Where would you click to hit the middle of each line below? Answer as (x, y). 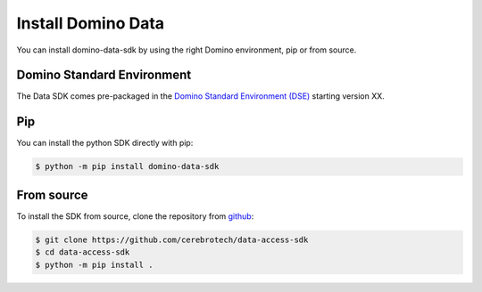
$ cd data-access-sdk (83, 252)
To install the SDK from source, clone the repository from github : (135, 216)
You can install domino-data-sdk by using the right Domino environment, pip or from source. (187, 50)
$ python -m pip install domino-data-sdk (127, 166)
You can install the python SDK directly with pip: (105, 143)
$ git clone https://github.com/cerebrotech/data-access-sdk (172, 239)
